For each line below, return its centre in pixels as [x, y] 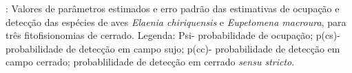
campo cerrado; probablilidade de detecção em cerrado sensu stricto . [150, 62]
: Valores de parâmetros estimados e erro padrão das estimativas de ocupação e [173, 8]
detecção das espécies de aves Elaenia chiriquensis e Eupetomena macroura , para [176, 21]
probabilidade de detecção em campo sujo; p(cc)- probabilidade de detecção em [173, 48]
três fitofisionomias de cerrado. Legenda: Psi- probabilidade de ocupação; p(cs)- [173, 35]
